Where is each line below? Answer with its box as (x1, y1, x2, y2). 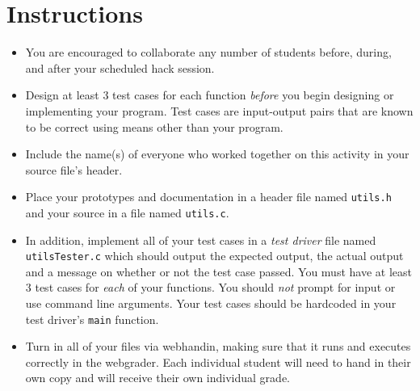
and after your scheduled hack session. (25, 59, 215, 76)
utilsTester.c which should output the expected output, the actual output (25, 247, 404, 264)
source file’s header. (25, 161, 123, 178)
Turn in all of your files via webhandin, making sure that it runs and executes (25, 338, 411, 355)
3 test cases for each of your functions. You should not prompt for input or (25, 279, 396, 296)
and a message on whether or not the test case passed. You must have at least (25, 263, 412, 280)
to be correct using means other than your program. (25, 118, 283, 135)
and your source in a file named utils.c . (25, 204, 229, 221)
